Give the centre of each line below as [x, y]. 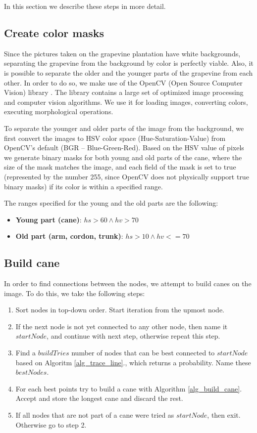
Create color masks [54, 32]
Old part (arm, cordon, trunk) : [69, 236]
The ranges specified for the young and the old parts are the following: [111, 203]
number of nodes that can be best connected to [143, 353]
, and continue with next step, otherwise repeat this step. [133, 336]
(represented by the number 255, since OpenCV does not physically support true [127, 176]
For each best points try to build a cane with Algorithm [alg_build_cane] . [129, 388]
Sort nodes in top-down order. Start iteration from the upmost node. [120, 310]
